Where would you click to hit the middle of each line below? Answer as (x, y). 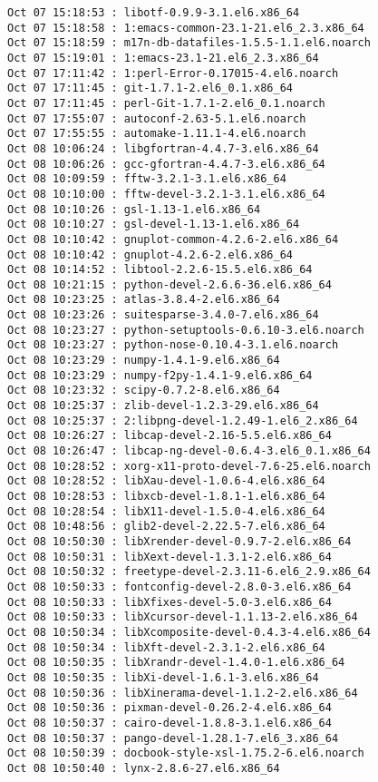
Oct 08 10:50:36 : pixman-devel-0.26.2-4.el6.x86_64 (170, 708)
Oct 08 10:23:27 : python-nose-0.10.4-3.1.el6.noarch (173, 345)
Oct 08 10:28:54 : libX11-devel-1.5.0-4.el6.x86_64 (166, 511)
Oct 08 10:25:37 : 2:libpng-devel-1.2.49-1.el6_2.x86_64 (183, 420)
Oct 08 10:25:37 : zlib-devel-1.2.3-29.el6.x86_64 (163, 406)
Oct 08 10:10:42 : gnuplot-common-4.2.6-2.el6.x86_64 (173, 239)
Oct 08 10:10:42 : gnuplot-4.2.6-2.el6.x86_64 (150, 254)
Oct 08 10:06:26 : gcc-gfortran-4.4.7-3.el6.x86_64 (166, 164)
